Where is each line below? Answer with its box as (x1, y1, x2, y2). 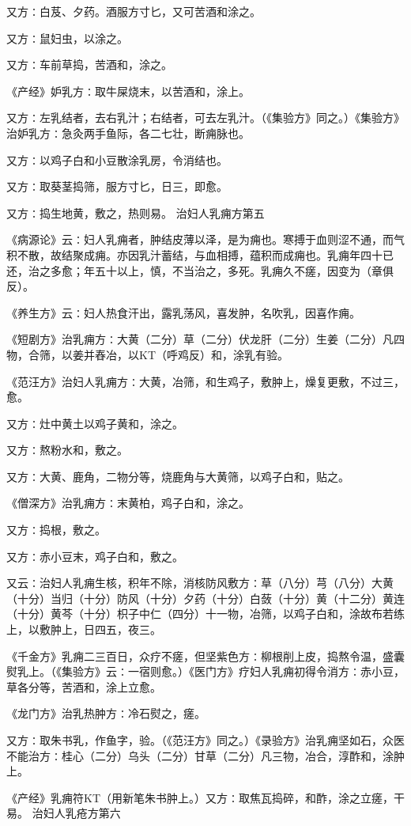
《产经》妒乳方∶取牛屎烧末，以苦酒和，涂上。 (6, 82, 250, 99)
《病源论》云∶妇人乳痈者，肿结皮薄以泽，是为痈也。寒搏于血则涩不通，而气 (6, 231, 405, 248)
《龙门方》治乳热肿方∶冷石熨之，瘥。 (6, 705, 205, 722)
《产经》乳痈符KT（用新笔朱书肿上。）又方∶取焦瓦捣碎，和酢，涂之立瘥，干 (6, 789, 405, 805)
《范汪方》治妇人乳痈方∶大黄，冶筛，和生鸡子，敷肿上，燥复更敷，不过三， (6, 373, 405, 389)
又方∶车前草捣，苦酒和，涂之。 (6, 56, 172, 73)
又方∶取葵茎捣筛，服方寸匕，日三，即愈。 (6, 178, 228, 195)
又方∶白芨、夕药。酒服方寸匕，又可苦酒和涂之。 (6, 3, 261, 19)
